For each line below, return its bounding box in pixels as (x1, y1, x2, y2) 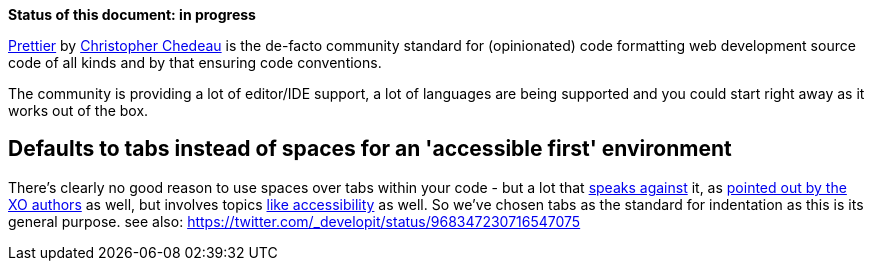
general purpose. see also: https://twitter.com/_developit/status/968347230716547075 (8, 212, 581, 230)
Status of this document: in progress (8, 6, 256, 23)
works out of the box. (8, 102, 149, 119)
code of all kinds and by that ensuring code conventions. (8, 54, 382, 71)
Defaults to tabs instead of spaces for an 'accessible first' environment (8, 136, 732, 162)
